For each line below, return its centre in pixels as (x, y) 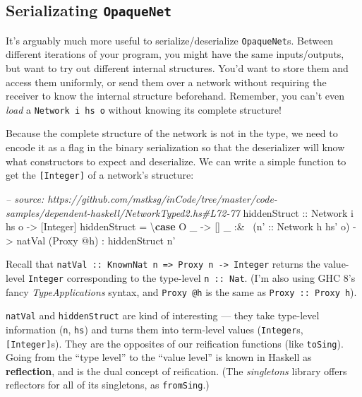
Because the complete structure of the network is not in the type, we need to (172, 133)
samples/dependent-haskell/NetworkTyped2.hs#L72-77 (123, 212)
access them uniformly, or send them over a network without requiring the (166, 82)
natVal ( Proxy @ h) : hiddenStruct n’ (96, 240)
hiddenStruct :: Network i (298, 212)
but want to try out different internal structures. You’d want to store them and (177, 68)
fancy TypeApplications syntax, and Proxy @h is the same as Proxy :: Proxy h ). (181, 291)
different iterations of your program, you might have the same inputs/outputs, (175, 54)
